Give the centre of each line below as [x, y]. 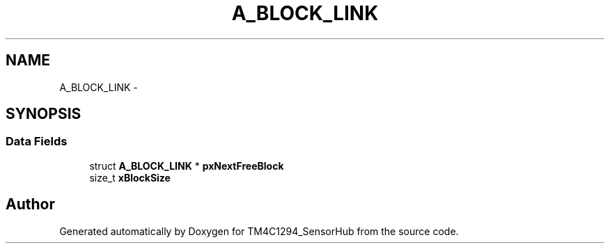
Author [30, 204]
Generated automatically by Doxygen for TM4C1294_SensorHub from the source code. [259, 231]
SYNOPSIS [44, 114]
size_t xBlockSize [130, 177]
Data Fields [37, 142]
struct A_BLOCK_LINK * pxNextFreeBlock [187, 166]
